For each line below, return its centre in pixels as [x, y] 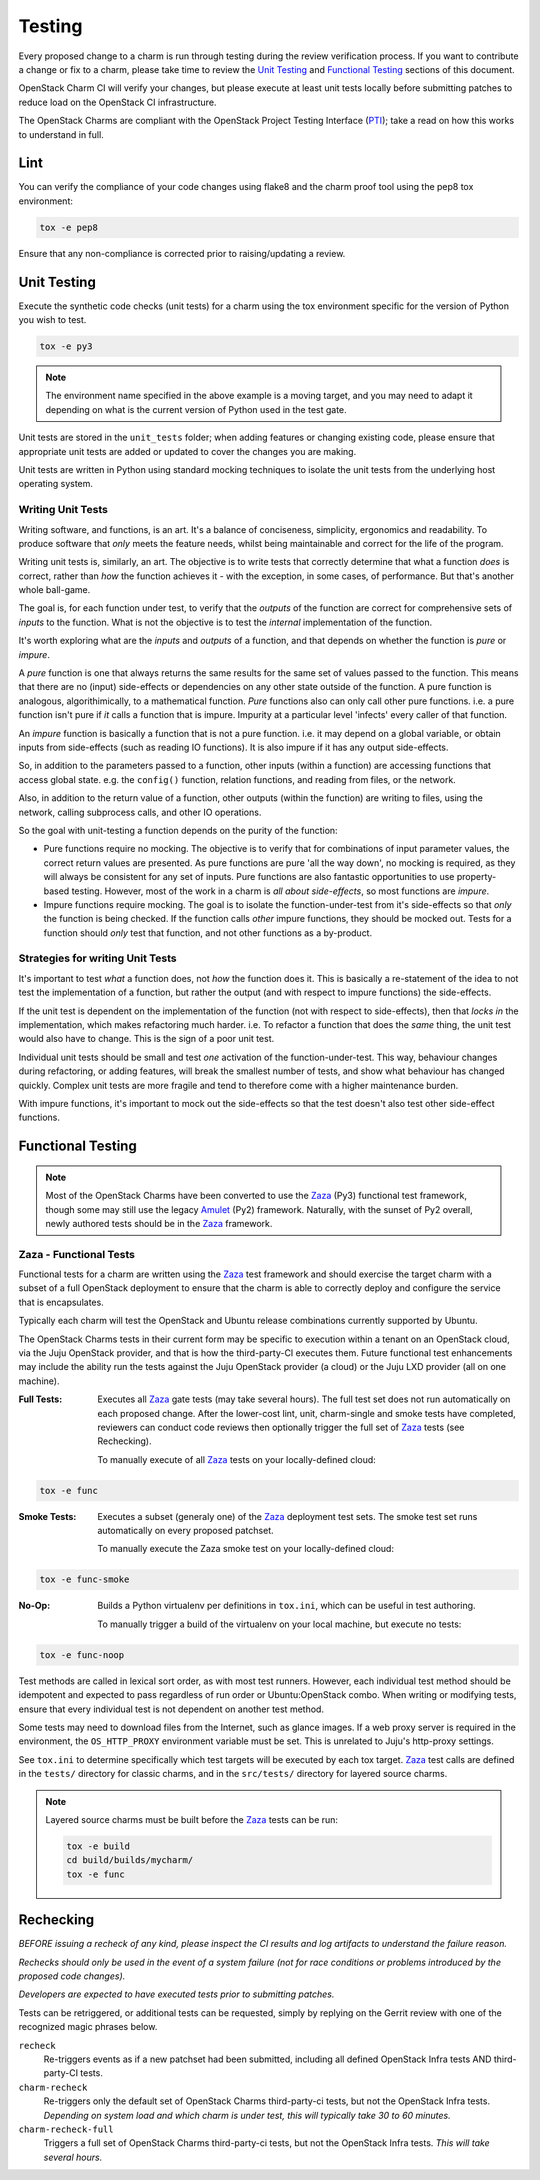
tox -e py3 [66, 346]
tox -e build [98, 1846]
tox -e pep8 [69, 227]
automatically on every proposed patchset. [185, 1531]
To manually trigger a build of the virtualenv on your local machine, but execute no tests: [279, 1624]
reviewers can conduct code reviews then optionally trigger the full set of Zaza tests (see [281, 1427]
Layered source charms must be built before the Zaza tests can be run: [192, 1819]
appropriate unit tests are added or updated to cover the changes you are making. [187, 451]
